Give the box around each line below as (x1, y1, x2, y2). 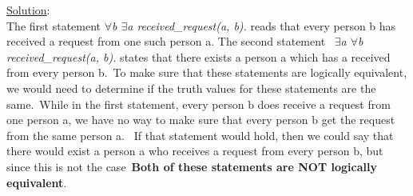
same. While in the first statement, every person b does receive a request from (6, 95, 391, 112)
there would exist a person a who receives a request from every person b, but (6, 142, 383, 159)
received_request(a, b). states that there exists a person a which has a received (6, 48, 391, 65)
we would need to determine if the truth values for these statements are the (6, 79, 376, 96)
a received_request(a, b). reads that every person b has (127, 17, 396, 34)
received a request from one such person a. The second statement (6, 33, 326, 50)
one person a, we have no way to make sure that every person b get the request (6, 111, 395, 128)
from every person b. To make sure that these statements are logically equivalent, (6, 64, 407, 81)
